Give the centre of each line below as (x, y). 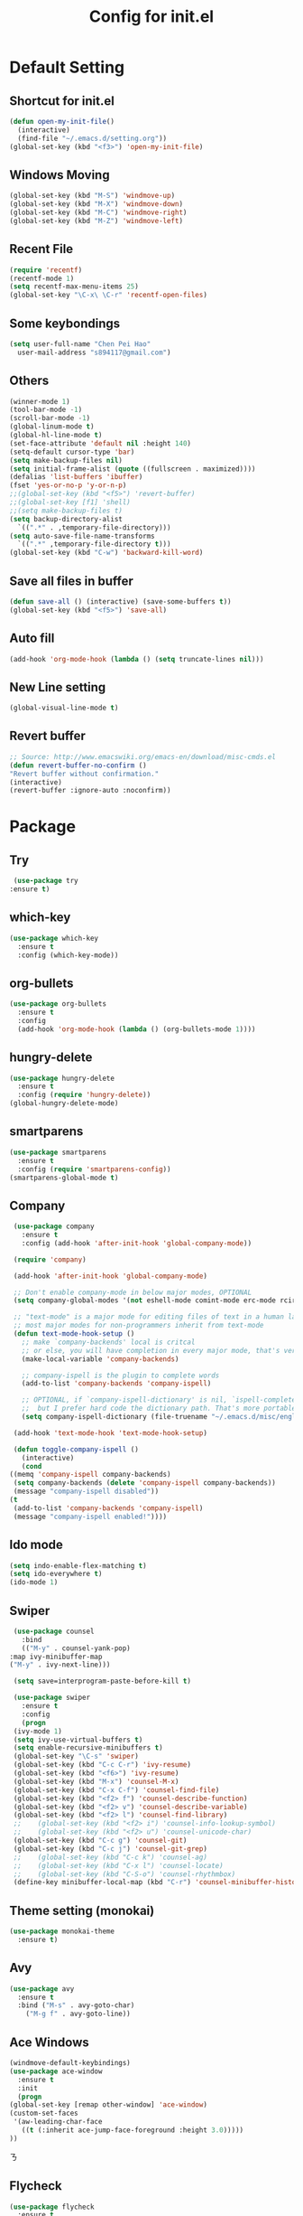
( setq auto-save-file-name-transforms (82, 536)
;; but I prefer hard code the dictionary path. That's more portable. (161, 1408)
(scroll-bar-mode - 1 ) (50, 418)
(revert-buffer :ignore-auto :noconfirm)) (90, 791)
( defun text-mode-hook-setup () (74, 1334)
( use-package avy (42, 1989)
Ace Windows (50, 2042)
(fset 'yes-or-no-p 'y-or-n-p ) (68, 485)
